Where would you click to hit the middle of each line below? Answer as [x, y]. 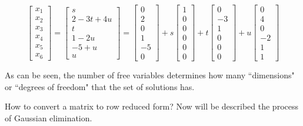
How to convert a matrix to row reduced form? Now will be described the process [151, 106]
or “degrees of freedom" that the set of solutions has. [100, 86]
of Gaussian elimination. [49, 117]
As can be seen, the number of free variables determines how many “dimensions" [150, 75]
